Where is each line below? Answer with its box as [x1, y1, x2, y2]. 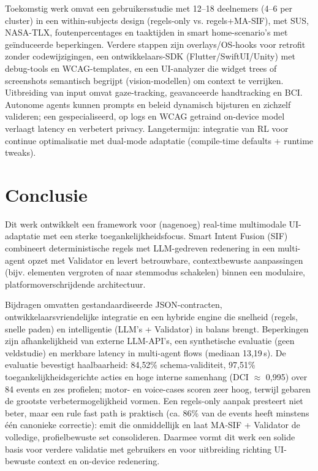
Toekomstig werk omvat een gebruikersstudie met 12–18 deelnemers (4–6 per [5, 2, 293, 14]
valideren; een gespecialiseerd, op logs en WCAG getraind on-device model [5, 110, 285, 123]
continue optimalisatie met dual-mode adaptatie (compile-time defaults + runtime [5, 134, 314, 147]
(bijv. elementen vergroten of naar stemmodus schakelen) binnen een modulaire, [5, 266, 305, 278]
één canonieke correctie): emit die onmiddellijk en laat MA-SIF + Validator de [5, 418, 300, 431]
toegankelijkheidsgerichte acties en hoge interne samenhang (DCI [5, 370, 249, 383]
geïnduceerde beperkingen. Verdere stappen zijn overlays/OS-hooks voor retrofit [5, 37, 306, 50]
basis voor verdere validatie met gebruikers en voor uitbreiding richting [5, 442, 271, 455]
